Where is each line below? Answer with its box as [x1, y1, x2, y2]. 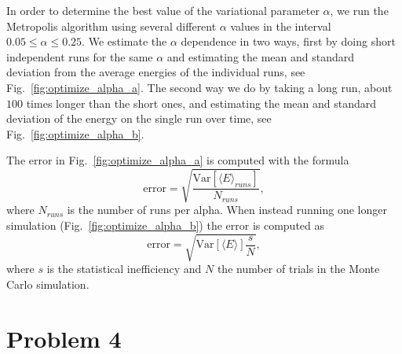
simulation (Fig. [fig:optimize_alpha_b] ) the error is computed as [6, 217, 325, 234]
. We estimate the [82, 33, 167, 50]
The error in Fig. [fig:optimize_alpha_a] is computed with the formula [6, 152, 349, 168]
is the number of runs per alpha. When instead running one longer [67, 201, 387, 218]
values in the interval [230, 17, 331, 34]
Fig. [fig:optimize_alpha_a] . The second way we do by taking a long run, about [6, 79, 393, 95]
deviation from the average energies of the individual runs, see [6, 64, 305, 80]
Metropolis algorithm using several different [6, 17, 217, 34]
